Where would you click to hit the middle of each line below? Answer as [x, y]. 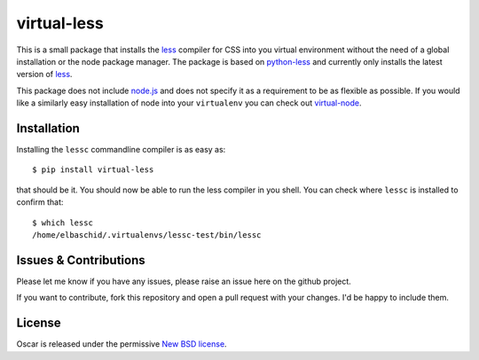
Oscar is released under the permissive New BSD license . [122, 344]
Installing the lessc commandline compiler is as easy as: [121, 150]
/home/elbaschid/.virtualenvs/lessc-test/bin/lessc [147, 235]
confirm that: [40, 202]
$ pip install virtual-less [93, 170]
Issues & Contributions [81, 260]
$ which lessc [63, 223]
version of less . [44, 74]
